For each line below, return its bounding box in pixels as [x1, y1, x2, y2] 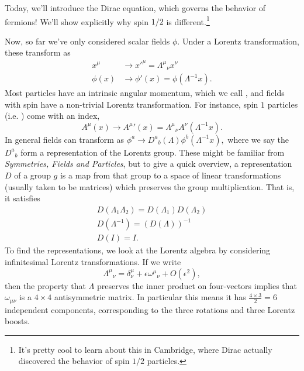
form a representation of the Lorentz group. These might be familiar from [20, 146, 285, 158]
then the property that [5, 279, 86, 291]
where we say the [227, 133, 289, 145]
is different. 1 [166, 13, 210, 28]
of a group [14, 169, 51, 181]
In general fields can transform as [5, 133, 125, 145]
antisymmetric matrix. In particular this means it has [54, 291, 246, 303]
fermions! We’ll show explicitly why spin [5, 15, 149, 28]
